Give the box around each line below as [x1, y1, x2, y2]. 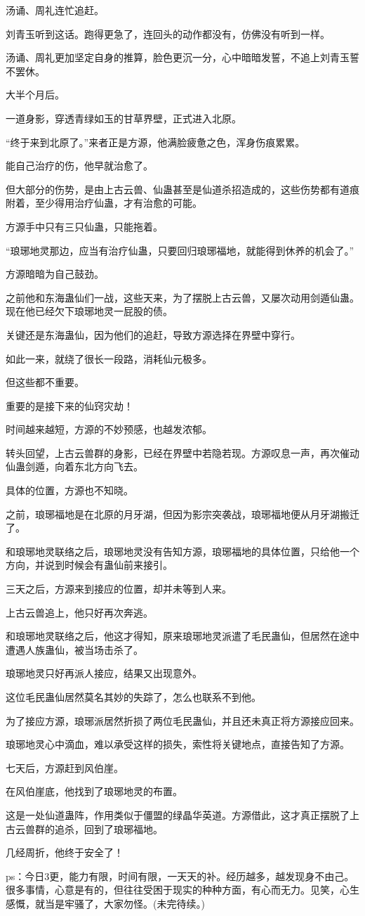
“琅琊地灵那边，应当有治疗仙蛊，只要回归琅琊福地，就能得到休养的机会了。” [6, 243, 354, 257]
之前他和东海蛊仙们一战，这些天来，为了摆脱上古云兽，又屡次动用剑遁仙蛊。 [6, 290, 359, 304]
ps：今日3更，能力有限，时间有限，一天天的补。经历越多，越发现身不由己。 [6, 868, 354, 883]
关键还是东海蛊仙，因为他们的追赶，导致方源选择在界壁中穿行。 [6, 327, 300, 342]
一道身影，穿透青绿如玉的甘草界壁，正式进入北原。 [6, 110, 241, 125]
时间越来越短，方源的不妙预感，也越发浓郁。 [6, 422, 212, 437]
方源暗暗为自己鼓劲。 [6, 266, 104, 281]
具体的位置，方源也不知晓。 [6, 483, 133, 498]
